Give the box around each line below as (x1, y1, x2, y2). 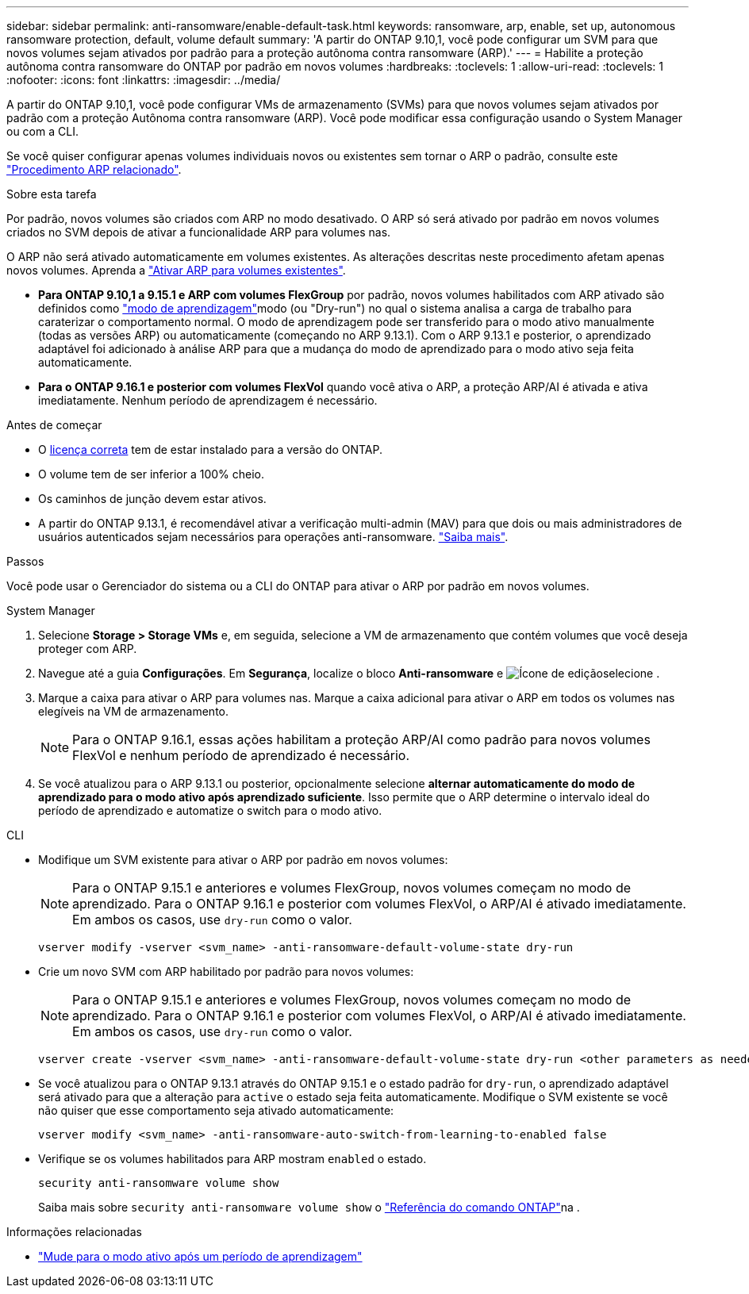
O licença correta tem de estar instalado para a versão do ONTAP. (38, 443, 383, 456)
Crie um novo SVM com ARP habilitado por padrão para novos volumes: (38, 965, 414, 978)
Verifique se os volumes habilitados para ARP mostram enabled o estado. (38, 1152, 427, 1165)
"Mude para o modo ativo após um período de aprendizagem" (38, 1250, 363, 1263)
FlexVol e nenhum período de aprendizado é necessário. (72, 747, 409, 763)
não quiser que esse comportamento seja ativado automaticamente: (38, 1104, 394, 1117)
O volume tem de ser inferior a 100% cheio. (38, 467, 264, 481)
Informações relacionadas (6, 1225, 142, 1238)
